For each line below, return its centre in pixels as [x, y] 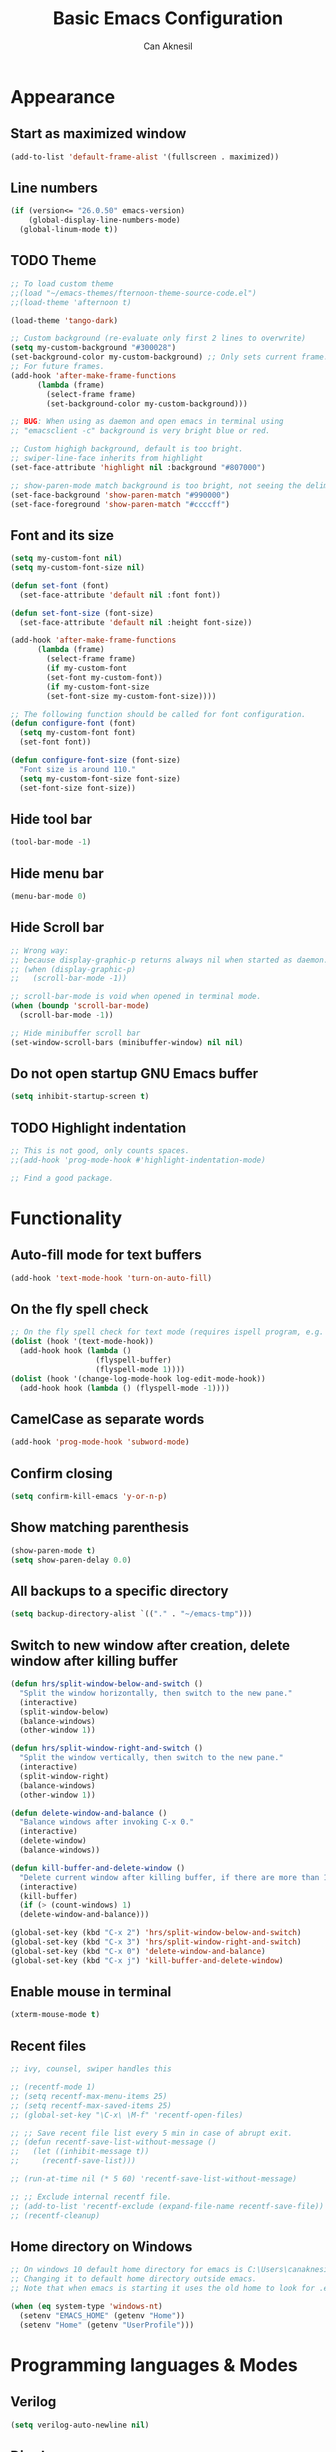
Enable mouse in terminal [91, 1992]
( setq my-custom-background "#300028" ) [93, 348]
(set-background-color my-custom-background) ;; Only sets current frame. [169, 357]
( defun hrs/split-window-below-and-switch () [106, 1684]
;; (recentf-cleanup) [55, 2215]
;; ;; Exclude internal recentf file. [91, 2197]
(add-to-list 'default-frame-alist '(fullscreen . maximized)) [145, 157]
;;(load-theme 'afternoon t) [71, 302]
